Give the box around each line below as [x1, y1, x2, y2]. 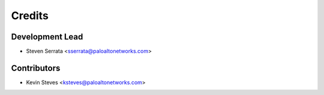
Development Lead [11, 32, 83, 42]
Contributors [11, 63, 61, 73]
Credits [11, 9, 49, 22]
